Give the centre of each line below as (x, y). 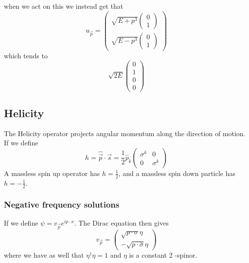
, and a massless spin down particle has (177, 173)
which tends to (26, 55)
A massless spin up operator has (52, 173)
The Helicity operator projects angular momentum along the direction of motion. (125, 133)
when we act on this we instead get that (64, 6)
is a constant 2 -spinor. (163, 254)
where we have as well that (44, 254)
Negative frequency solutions (62, 204)
